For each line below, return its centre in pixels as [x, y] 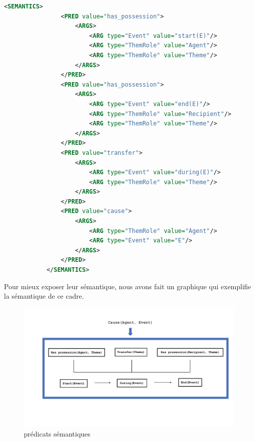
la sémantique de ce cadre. [44, 296]
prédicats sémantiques [57, 433]
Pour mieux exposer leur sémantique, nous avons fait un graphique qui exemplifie [128, 286]
